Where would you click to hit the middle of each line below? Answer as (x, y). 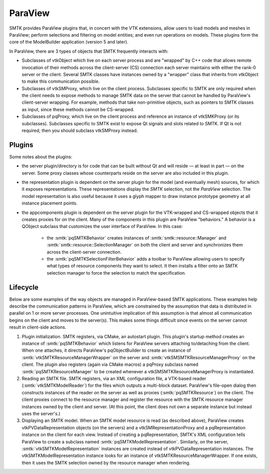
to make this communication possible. (61, 81)
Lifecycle (24, 287)
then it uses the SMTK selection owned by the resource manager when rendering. (106, 462)
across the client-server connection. (84, 252)
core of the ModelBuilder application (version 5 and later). (69, 42)
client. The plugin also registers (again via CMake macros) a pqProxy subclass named (110, 365)
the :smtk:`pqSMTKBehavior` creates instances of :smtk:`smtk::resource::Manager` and (137, 238)
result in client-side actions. (38, 327)
